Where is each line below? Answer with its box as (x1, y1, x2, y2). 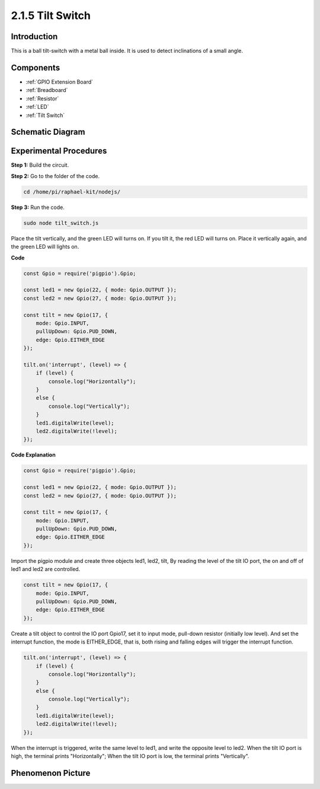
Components (11, 62, 60, 72)
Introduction (11, 31, 58, 42)
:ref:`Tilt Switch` (25, 112, 65, 119)
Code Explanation (11, 451, 56, 458)
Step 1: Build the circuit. (11, 161, 69, 169)
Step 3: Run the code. (11, 204, 65, 211)
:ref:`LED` (25, 103, 49, 110)
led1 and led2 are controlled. (11, 566, 81, 573)
